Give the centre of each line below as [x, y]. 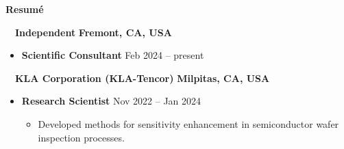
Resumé [25, 9]
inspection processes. [81, 137]
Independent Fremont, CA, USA [94, 32]
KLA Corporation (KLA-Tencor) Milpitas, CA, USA [143, 78]
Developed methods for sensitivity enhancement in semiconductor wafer [188, 123]
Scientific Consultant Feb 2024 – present [113, 55]
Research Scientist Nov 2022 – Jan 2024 [111, 101]
